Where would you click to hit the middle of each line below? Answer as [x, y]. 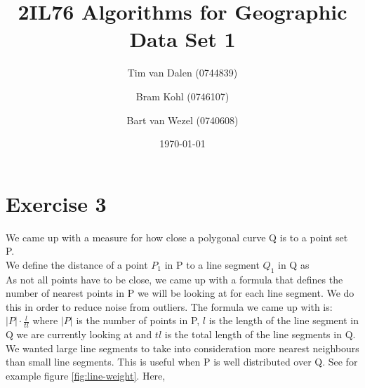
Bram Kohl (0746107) [182, 96]
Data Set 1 [182, 39]
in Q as [294, 264]
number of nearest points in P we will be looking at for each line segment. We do [180, 293]
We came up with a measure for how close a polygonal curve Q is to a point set [177, 237]
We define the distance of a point [77, 264]
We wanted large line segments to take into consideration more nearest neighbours [182, 348]
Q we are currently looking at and [79, 334]
